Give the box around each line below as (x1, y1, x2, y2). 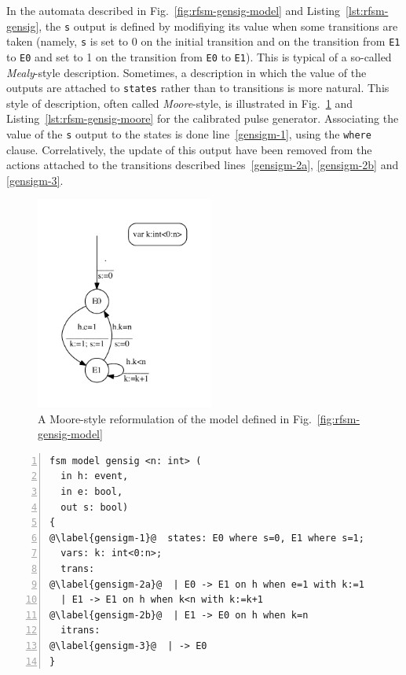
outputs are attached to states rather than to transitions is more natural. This (6, 79, 390, 96)
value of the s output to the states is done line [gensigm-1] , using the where (6, 126, 371, 142)
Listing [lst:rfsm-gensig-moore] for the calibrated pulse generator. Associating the (6, 110, 399, 127)
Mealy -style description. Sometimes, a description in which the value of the (6, 64, 367, 80)
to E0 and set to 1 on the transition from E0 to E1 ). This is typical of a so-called (6, 48, 392, 65)
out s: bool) (60, 501, 129, 513)
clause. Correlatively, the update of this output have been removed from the (6, 141, 372, 157)
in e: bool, (60, 485, 123, 497)
